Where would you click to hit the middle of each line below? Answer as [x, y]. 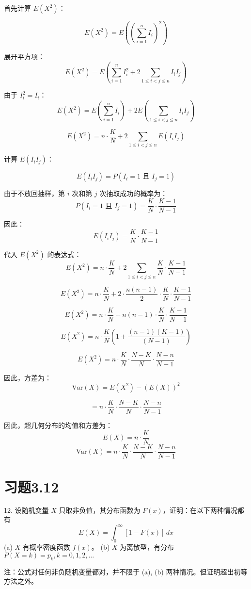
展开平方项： [24, 57]
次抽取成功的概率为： [133, 193]
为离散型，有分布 [147, 547]
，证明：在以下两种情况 [200, 510]
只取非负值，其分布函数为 [100, 510]
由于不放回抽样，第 [34, 193]
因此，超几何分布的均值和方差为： [58, 425]
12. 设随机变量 [26, 510]
